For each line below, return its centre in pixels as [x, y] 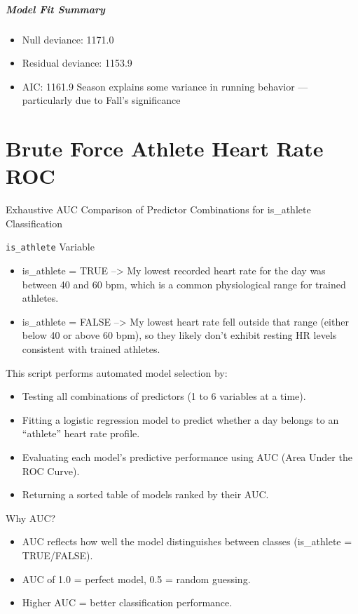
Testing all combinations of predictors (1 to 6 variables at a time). [164, 396]
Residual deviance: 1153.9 [77, 63]
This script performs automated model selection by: [117, 372]
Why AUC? [31, 518]
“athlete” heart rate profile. [81, 433]
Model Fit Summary [55, 9]
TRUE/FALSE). [57, 555]
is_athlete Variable [50, 247]
